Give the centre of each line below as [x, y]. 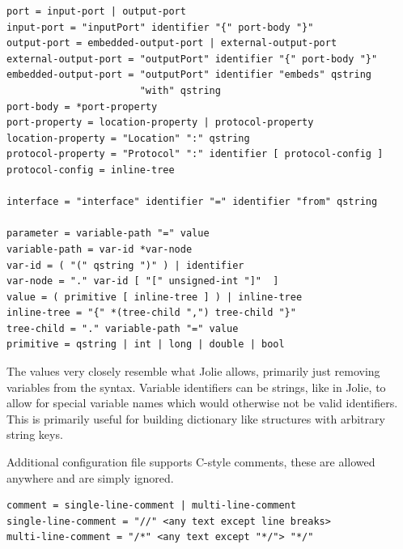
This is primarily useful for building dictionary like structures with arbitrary [196, 418]
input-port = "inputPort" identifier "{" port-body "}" [160, 27]
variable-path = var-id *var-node [100, 249]
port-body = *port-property [82, 106]
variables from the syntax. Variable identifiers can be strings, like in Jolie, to [196, 387]
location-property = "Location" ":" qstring [128, 138]
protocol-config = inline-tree [91, 170]
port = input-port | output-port [96, 11]
